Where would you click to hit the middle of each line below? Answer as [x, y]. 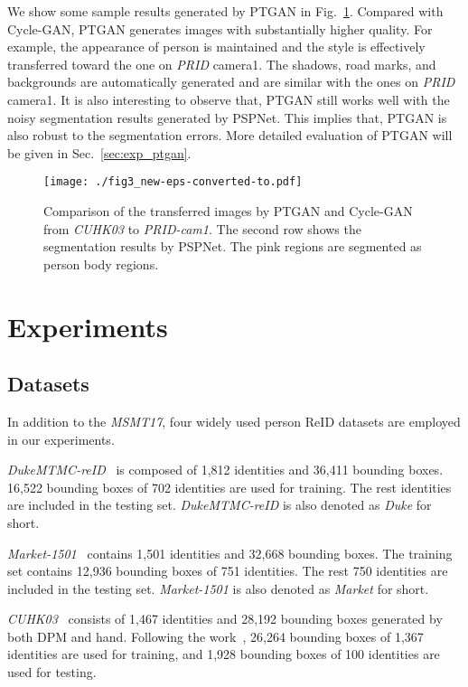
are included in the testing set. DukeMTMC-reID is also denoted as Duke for [220, 505]
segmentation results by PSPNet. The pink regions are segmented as [233, 246]
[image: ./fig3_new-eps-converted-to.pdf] [173, 182]
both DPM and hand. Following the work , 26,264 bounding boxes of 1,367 [215, 636]
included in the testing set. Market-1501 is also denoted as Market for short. [218, 588]
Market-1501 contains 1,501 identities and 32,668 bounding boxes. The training [230, 553]
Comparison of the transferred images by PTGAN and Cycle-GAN [228, 211]
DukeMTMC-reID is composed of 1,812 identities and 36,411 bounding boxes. [225, 470]
